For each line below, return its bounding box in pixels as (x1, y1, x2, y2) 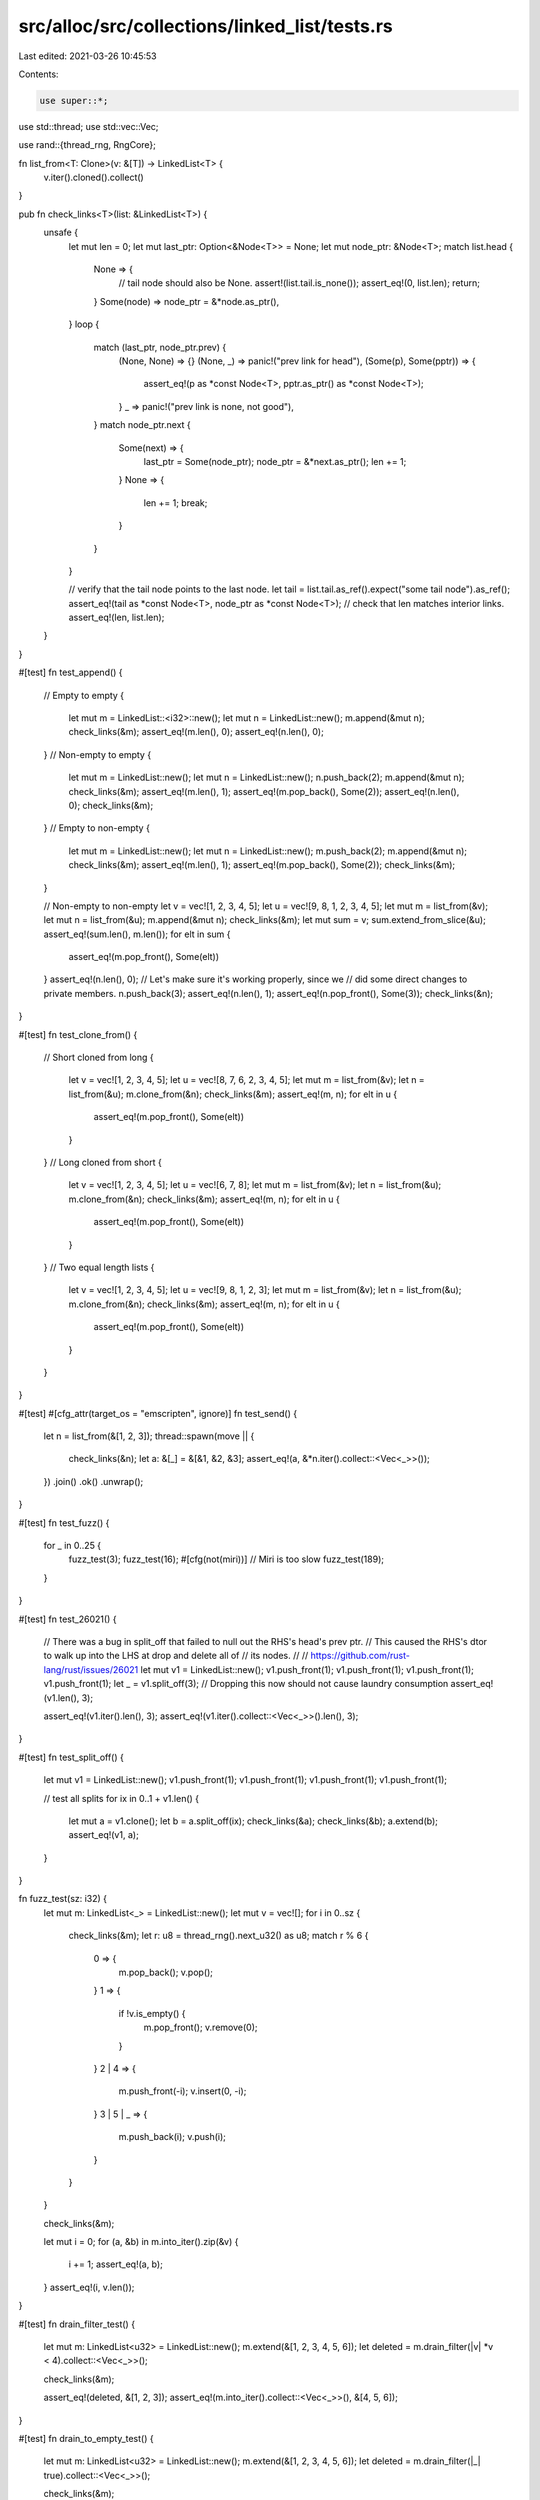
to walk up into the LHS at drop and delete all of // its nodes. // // (43, 1650, 309, 1662)
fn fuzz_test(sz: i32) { (18, 1893, 108, 1905)
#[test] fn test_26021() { (18, 1613, 117, 1625)
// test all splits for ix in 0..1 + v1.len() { (43, 1792, 200, 1804)
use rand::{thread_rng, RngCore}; (18, 139, 157, 151)
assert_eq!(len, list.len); (68, 611, 165, 624)
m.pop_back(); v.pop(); (118, 1966, 214, 1979)
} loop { (68, 318, 100, 330)
